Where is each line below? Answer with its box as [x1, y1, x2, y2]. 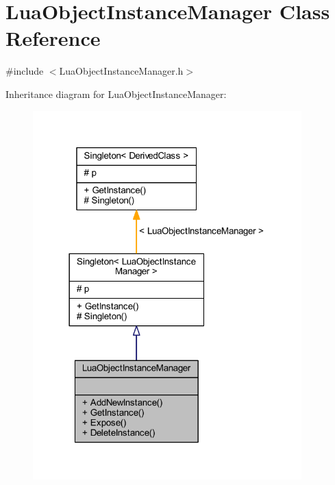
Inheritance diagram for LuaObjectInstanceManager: [5, 86, 227, 101]
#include [5, 64, 44, 78]
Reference [5, 24, 101, 52]
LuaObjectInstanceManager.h [59, 64, 184, 78]
